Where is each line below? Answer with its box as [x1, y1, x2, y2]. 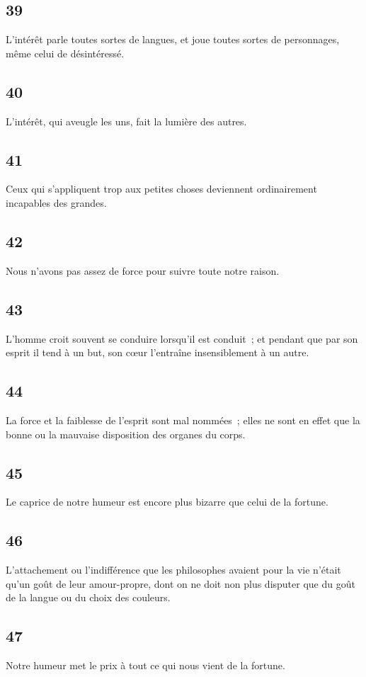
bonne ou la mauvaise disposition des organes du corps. [6, 426, 246, 441]
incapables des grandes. [6, 195, 107, 210]
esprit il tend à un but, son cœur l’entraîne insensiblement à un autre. [6, 345, 309, 360]
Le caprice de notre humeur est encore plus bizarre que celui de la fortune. [6, 494, 328, 509]
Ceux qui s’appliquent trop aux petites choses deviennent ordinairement [6, 181, 317, 196]
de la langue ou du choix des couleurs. [6, 590, 171, 605]
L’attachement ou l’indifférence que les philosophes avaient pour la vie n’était [6, 562, 341, 577]
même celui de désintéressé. [6, 45, 125, 60]
